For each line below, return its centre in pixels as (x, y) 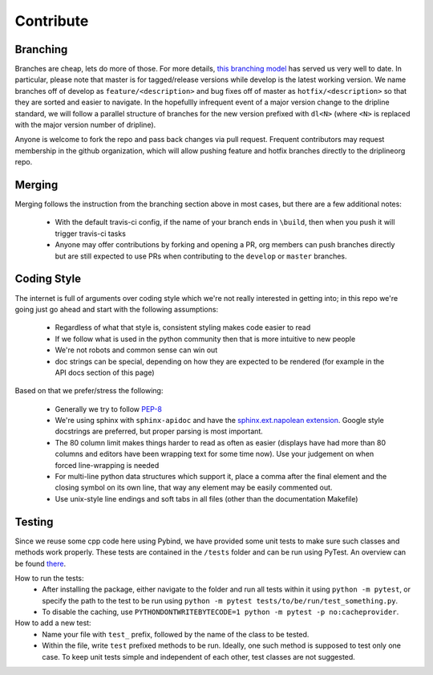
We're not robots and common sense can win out (136, 350)
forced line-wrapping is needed (107, 465)
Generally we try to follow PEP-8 (109, 409)
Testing (34, 522)
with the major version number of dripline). (85, 125)
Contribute (52, 21)
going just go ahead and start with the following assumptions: (117, 309)
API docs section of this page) (105, 372)
